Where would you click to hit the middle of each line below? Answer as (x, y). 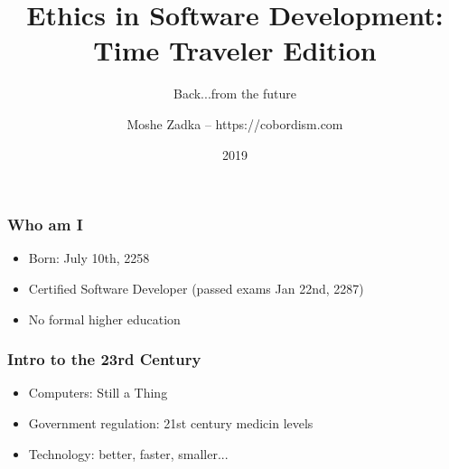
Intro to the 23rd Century (104, 359)
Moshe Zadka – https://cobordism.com (235, 123)
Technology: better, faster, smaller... (128, 453)
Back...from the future (234, 94)
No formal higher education (104, 319)
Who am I (45, 225)
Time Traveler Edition (235, 50)
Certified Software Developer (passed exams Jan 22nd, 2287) (196, 288)
